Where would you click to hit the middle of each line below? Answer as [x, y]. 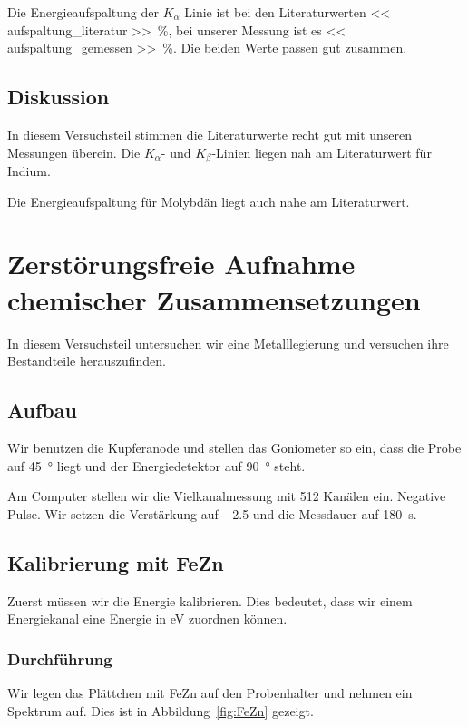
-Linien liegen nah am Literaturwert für [322, 152]
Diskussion [58, 97]
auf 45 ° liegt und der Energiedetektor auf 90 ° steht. [156, 465]
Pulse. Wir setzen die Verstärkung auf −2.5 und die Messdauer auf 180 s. [212, 513]
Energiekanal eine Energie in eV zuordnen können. [147, 619]
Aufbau [42, 410]
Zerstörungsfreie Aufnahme [181, 264]
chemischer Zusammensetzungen [214, 299]
